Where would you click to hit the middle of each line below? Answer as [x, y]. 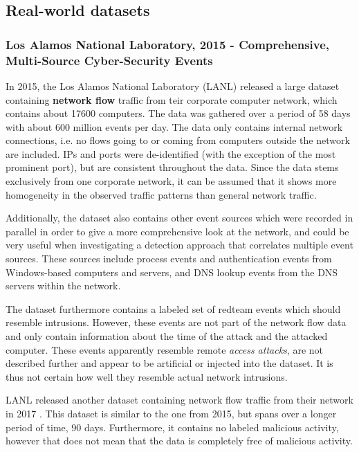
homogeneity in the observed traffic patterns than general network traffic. [161, 194]
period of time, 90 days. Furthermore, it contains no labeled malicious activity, [172, 427]
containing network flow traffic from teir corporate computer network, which [172, 99]
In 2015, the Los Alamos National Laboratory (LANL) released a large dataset [173, 85]
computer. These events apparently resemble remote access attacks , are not [164, 349]
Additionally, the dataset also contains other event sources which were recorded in [179, 218]
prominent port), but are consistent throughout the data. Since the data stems [172, 167]
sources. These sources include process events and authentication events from [169, 259]
